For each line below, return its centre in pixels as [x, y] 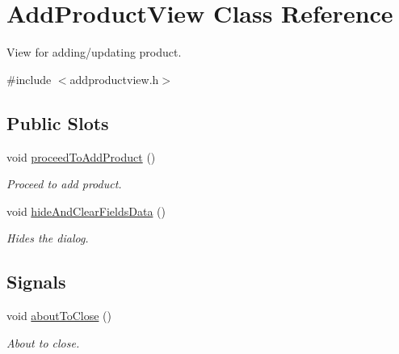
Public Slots [58, 122]
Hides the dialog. [48, 238]
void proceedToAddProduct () [81, 156]
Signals [36, 282]
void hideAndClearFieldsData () [86, 211]
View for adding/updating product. [94, 52]
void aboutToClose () [59, 316]
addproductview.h [114, 79]
